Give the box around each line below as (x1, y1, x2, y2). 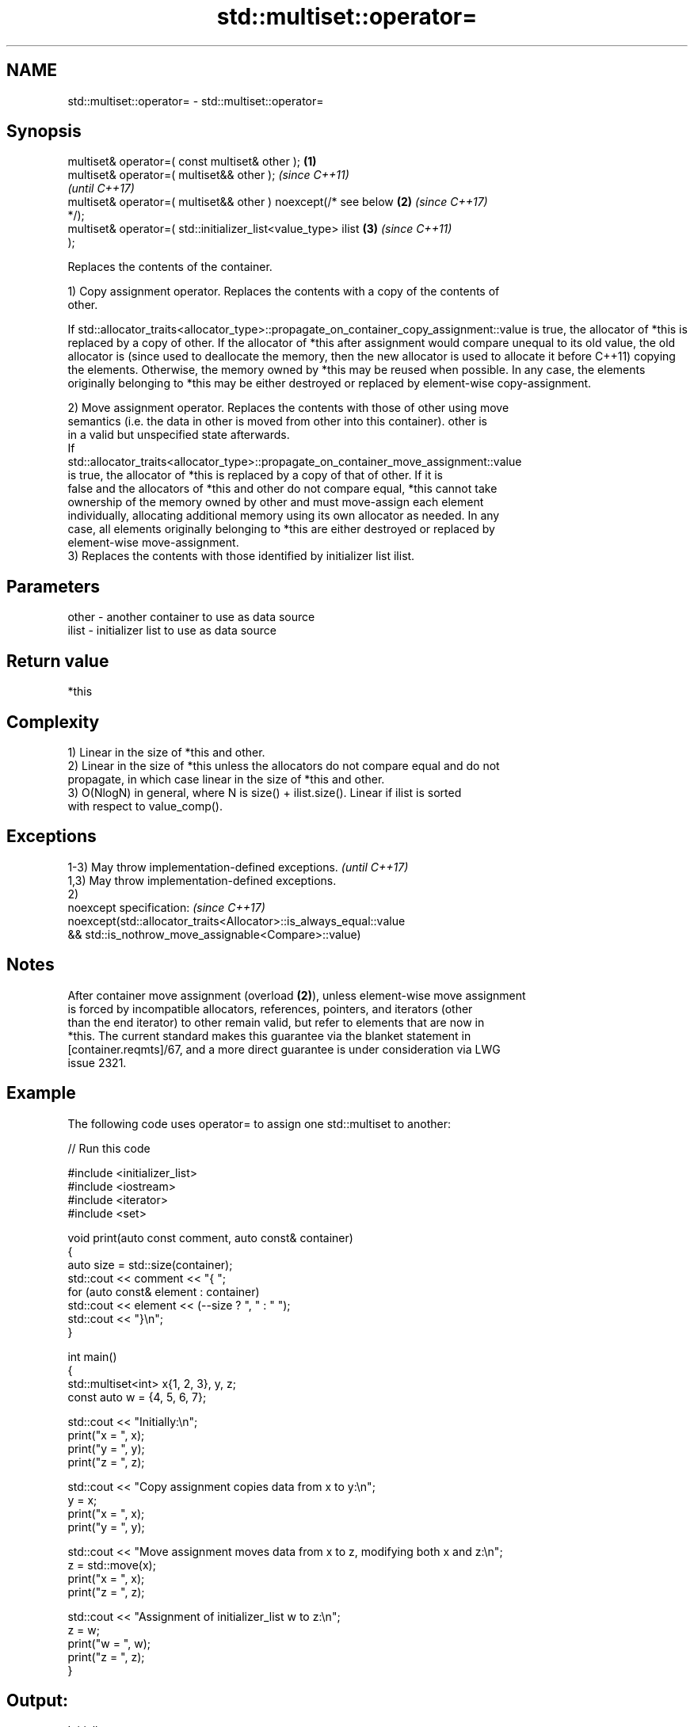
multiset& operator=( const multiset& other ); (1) (67, 154, 317, 169)
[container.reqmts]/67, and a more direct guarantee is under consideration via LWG (67, 1042, 501, 1056)
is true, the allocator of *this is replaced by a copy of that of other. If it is (67, 468, 443, 482)
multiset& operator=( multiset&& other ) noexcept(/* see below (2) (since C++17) (67, 195, 488, 209)
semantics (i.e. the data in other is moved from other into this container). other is (67, 414, 487, 429)
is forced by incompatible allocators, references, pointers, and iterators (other (67, 1001, 473, 1016)
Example (6, 1083, 76, 1104)
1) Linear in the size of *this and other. (67, 745, 265, 759)
